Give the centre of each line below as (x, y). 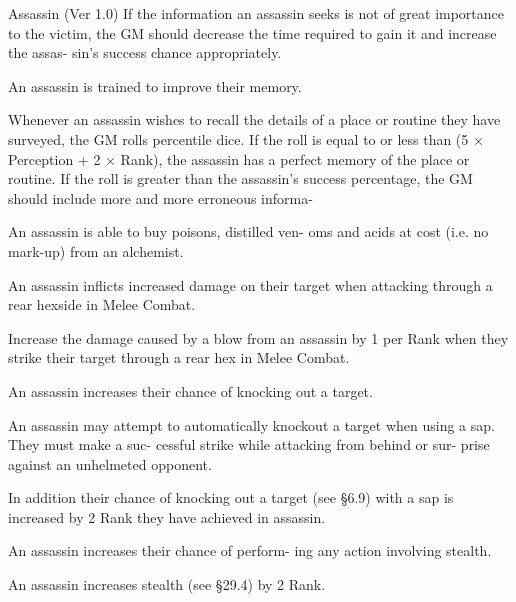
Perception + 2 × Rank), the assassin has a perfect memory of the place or (239, 158)
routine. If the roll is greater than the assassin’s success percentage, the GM (240, 178)
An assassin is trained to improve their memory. (155, 85)
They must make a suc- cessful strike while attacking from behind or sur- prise (249, 444)
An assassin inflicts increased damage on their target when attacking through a (250, 284)
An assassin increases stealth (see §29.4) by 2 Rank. (167, 584)
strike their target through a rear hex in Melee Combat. (179, 357)
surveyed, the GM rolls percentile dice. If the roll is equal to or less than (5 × (246, 138)
